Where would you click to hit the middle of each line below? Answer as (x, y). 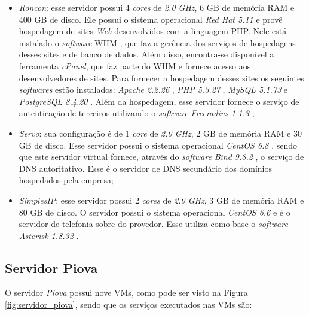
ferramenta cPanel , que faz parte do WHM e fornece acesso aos (135, 66)
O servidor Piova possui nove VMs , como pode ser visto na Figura (126, 293)
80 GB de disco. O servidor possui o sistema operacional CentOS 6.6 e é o (154, 212)
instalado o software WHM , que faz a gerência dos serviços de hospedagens (157, 42)
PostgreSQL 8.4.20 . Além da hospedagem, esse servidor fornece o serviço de (159, 101)
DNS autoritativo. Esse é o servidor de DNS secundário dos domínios (145, 168)
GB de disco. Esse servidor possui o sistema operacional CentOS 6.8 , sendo (158, 145)
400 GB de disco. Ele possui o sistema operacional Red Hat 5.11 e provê (151, 19)
